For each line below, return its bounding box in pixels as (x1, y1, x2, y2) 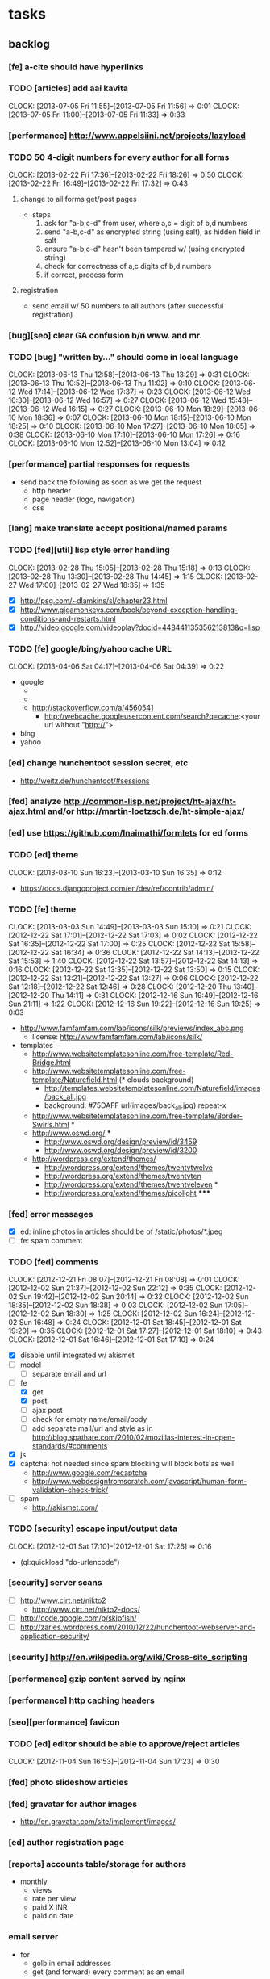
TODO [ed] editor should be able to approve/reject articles (8, 1738, 240, 1749)
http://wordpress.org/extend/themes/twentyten (44, 1171, 201, 1180)
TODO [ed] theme (8, 849, 79, 861)
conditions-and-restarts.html (19, 614, 117, 623)
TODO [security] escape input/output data (8, 1523, 178, 1534)
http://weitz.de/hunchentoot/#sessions (19, 776, 150, 786)
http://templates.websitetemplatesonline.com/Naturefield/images (44, 1083, 260, 1092)
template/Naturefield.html (31, 1075, 118, 1084)
